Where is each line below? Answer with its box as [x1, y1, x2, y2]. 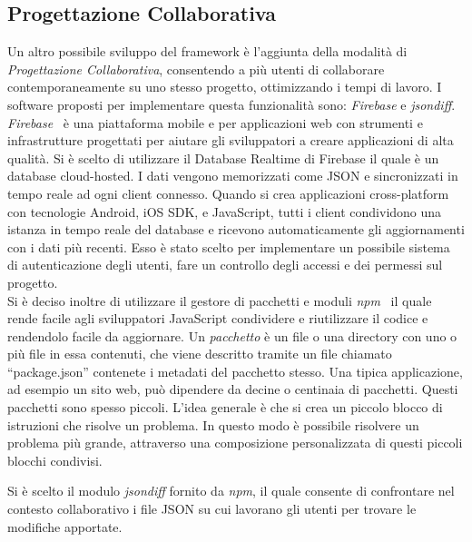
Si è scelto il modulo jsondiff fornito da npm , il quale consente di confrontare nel [7, 481, 455, 500]
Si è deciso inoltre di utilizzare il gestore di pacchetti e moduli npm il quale [7, 291, 432, 310]
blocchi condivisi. [7, 450, 103, 469]
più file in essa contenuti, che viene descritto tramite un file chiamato [7, 344, 392, 363]
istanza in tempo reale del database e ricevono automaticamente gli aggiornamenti [7, 220, 465, 239]
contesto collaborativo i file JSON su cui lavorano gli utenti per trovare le [7, 499, 417, 518]
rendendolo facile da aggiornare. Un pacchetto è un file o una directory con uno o [7, 326, 457, 345]
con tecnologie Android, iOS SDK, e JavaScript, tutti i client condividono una [7, 202, 442, 221]
